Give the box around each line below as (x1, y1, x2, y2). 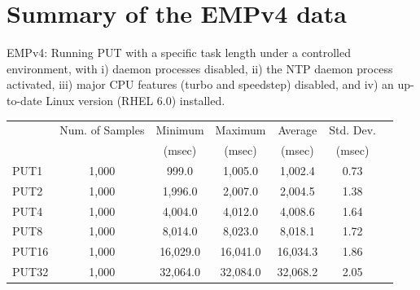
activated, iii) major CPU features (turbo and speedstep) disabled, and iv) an (7, 76, 394, 93)
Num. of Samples (59, 121, 145, 138)
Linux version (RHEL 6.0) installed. (46, 91, 225, 108)
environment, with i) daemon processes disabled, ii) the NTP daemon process (7, 59, 393, 77)
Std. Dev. (329, 121, 376, 138)
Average (278, 121, 317, 138)
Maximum (215, 121, 266, 138)
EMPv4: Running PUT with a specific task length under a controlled (7, 44, 351, 61)
